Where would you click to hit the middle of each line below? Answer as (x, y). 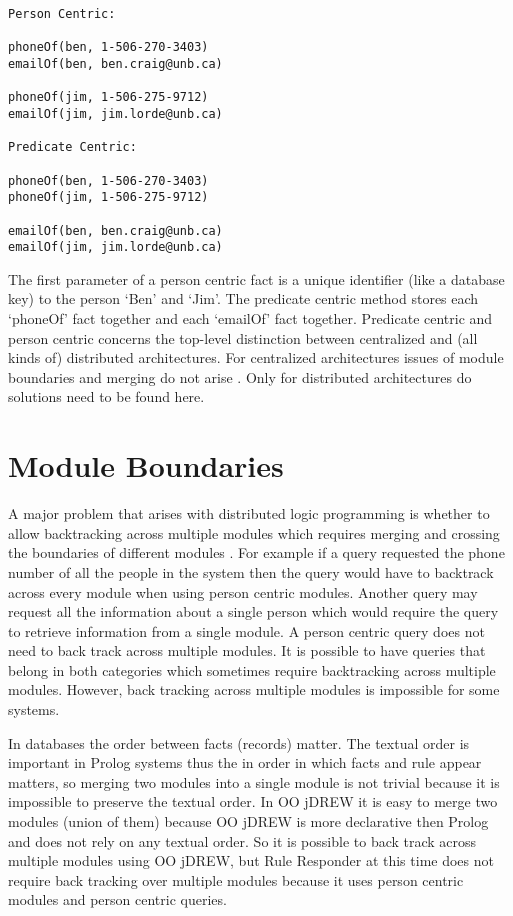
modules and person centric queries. (117, 899)
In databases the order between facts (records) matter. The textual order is (239, 742)
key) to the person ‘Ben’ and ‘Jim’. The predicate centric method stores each (243, 298)
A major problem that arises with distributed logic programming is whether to (249, 513)
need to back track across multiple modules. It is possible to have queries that (247, 650)
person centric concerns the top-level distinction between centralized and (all (243, 337)
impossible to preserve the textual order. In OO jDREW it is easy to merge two (253, 801)
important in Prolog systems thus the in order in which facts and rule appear (245, 762)
